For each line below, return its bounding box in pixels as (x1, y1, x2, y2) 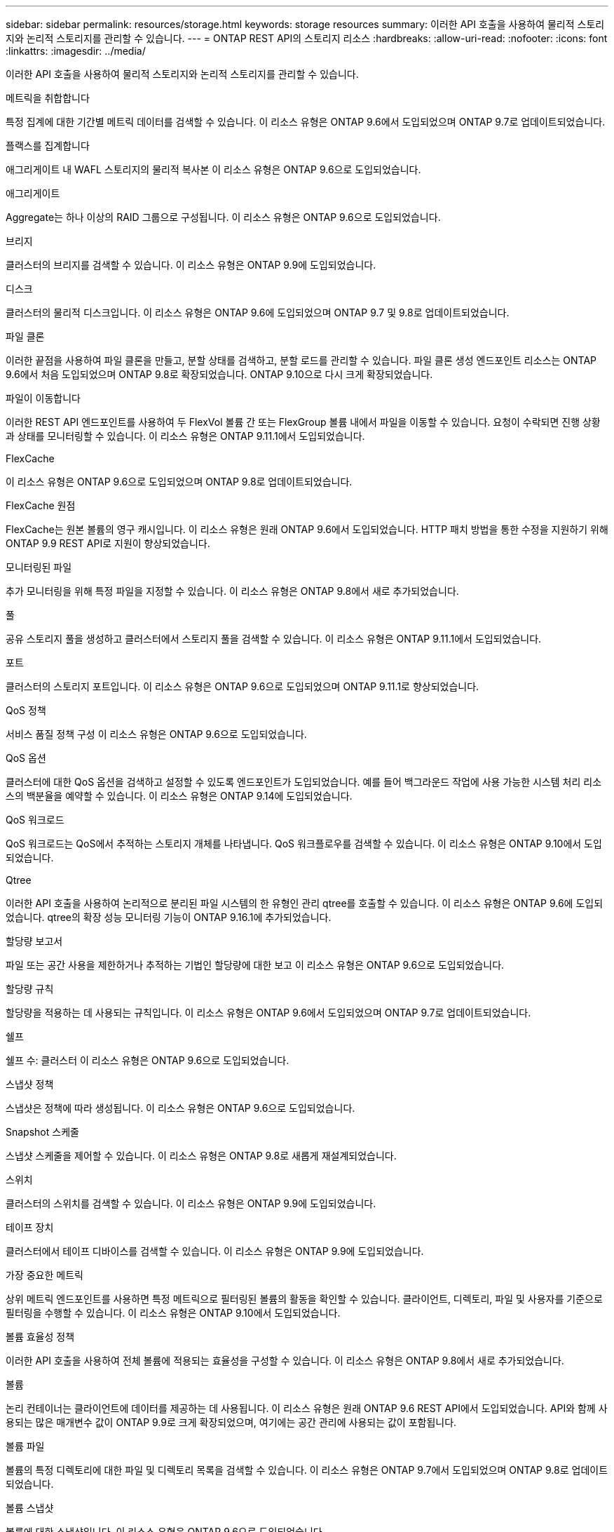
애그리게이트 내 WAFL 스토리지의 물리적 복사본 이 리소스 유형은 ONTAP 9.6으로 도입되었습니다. (6, 163, 421, 175)
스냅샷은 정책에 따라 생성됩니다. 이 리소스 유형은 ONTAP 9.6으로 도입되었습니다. (6, 1102, 355, 1114)
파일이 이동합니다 (6, 392, 81, 404)
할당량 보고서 (6, 935, 63, 947)
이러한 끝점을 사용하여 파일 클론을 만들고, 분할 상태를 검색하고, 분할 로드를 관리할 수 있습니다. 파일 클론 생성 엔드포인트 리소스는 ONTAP (6, 354, 597, 366)
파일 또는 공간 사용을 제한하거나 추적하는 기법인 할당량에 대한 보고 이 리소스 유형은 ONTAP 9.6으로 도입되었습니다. (6, 959, 505, 971)
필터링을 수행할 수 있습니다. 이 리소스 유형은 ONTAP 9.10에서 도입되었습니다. (6, 1307, 341, 1319)
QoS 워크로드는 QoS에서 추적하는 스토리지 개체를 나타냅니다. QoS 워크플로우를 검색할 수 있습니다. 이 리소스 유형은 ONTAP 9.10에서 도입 (6, 838, 602, 849)
